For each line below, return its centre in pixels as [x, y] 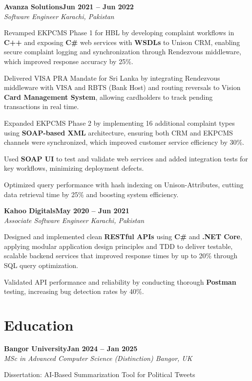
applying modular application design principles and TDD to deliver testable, [118, 246]
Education [39, 325]
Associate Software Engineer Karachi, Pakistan [74, 220]
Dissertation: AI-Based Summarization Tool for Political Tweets [100, 374]
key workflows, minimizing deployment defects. [74, 168]
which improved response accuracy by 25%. [69, 61]
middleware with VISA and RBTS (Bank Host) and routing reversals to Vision [122, 87]
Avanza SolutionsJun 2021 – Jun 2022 [69, 6]
